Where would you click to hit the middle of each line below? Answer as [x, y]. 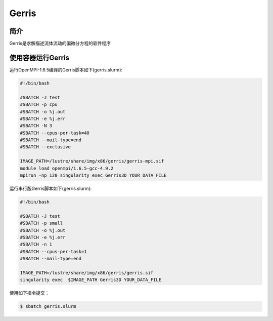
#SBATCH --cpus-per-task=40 [55, 133]
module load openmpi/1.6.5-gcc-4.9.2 [67, 168]
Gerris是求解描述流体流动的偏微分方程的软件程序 [60, 44]
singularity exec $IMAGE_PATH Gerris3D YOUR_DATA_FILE [91, 280]
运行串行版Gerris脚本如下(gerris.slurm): [51, 189]
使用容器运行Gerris [39, 57]
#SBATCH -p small [41, 223]
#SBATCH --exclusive [45, 147]
